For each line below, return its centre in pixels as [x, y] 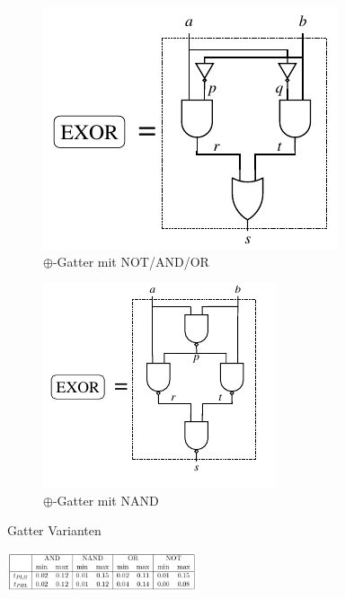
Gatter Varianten [54, 530]
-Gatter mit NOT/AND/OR [131, 261]
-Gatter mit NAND [106, 500]
